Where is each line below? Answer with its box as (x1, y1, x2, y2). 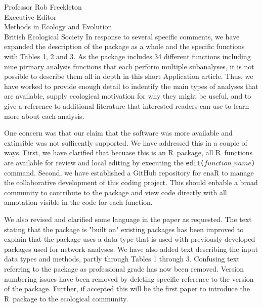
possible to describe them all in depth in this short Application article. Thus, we (4, 71, 253, 81)
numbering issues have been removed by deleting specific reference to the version (4, 273, 254, 284)
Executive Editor (4, 11, 57, 22)
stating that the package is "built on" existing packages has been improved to (4, 224, 244, 234)
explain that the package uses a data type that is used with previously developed (4, 234, 255, 244)
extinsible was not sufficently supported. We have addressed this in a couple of (4, 137, 247, 148)
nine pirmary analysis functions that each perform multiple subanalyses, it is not (4, 61, 254, 71)
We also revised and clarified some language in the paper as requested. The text (4, 213, 252, 224)
